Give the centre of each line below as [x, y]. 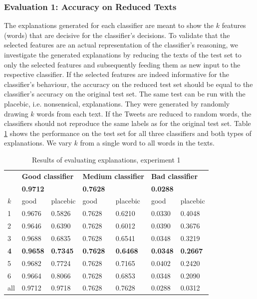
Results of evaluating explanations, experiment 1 [106, 159]
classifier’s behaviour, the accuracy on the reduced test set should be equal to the [128, 84]
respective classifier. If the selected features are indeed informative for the [117, 74]
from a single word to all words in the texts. [147, 143]
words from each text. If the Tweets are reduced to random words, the [144, 113]
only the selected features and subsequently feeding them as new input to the [122, 64]
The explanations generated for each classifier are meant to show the [109, 25]
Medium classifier [113, 176]
